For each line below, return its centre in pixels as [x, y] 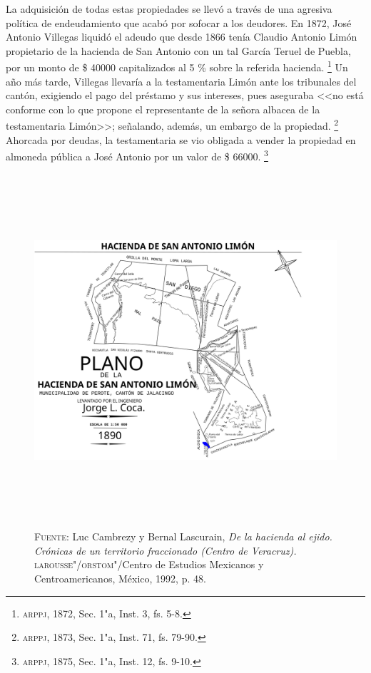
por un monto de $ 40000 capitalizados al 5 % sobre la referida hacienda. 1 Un [177, 66]
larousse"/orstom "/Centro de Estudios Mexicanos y [149, 564]
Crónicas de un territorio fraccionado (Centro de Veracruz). [166, 550]
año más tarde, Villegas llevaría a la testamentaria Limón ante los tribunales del [181, 81]
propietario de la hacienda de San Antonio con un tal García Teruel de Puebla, [178, 50]
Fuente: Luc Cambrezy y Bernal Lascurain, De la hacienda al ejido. [183, 536]
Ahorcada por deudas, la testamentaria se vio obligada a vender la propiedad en [181, 139]
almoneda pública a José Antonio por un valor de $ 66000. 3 [137, 155]
